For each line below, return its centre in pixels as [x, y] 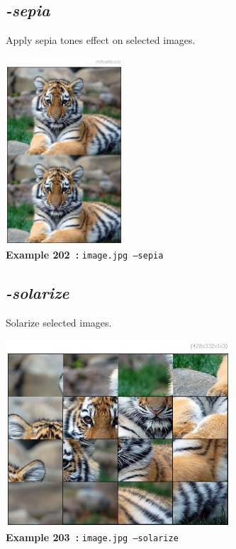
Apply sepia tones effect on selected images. [101, 40]
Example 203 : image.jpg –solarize [92, 537]
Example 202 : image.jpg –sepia [85, 254]
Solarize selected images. [59, 322]
